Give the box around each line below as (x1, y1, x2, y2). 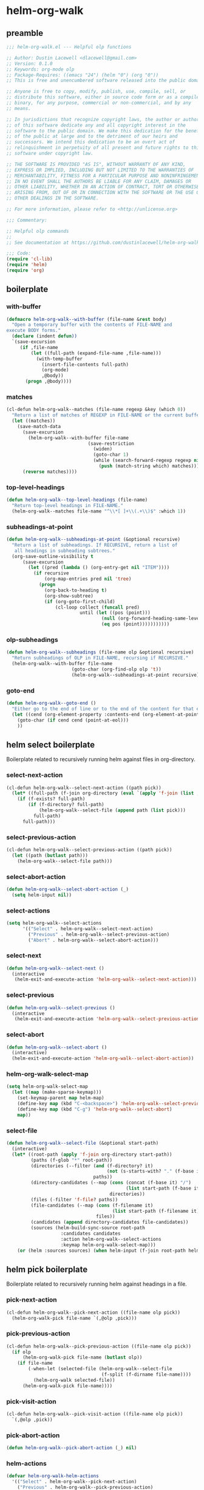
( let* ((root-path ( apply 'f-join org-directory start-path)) (12, 1151, 172, 1157)
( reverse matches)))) (22, 469, 78, 475)
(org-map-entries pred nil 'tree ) (44, 576, 132, 582)
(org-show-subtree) (44, 593, 94, 599)
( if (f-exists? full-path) (17, 796, 86, 802)
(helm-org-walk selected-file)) (33, 1377, 115, 1383)
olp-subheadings (6, 636, 59, 644)
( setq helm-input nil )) (12, 892, 72, 898)
